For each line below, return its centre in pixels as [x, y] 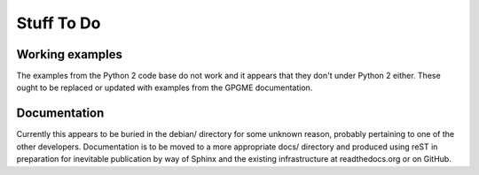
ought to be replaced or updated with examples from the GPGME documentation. [165, 87]
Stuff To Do [59, 23]
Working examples [70, 54]
